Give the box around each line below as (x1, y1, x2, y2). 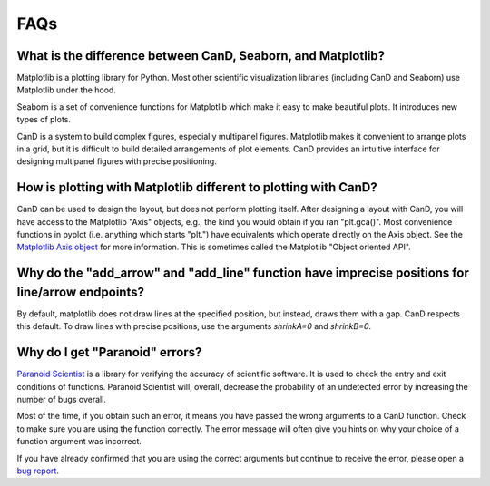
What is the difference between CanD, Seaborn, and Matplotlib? (16, 48, 386, 63)
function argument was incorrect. (16, 436, 142, 447)
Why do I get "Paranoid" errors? (16, 345, 202, 360)
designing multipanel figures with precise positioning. (16, 156, 217, 167)
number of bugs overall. (16, 394, 106, 405)
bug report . (16, 465, 59, 476)
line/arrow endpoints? (16, 284, 145, 299)
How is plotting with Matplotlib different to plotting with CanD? (16, 180, 377, 195)
